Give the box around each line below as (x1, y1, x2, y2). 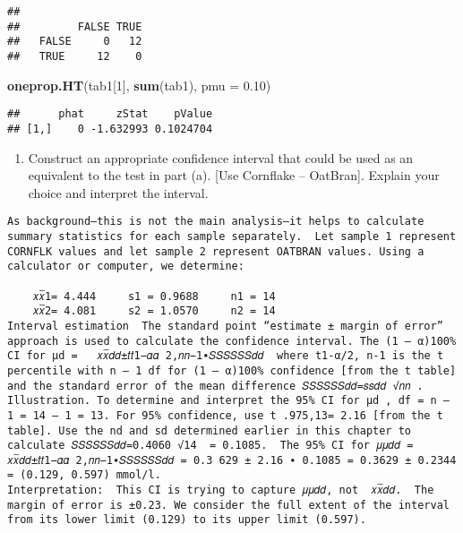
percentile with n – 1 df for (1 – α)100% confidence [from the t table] (7, 364, 457, 377)
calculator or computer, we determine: (7, 260, 244, 273)
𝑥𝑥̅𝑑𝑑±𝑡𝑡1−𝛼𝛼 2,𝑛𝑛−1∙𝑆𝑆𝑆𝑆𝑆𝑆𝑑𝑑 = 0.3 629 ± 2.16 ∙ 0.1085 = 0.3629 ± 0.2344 (7, 453, 457, 467)
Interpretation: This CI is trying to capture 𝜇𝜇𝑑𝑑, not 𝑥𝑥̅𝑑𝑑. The (7, 484, 434, 497)
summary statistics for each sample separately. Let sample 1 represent (7, 229, 457, 243)
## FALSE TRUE (7, 20, 142, 33)
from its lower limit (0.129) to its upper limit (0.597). (7, 513, 366, 527)
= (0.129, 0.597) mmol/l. (7, 469, 161, 482)
